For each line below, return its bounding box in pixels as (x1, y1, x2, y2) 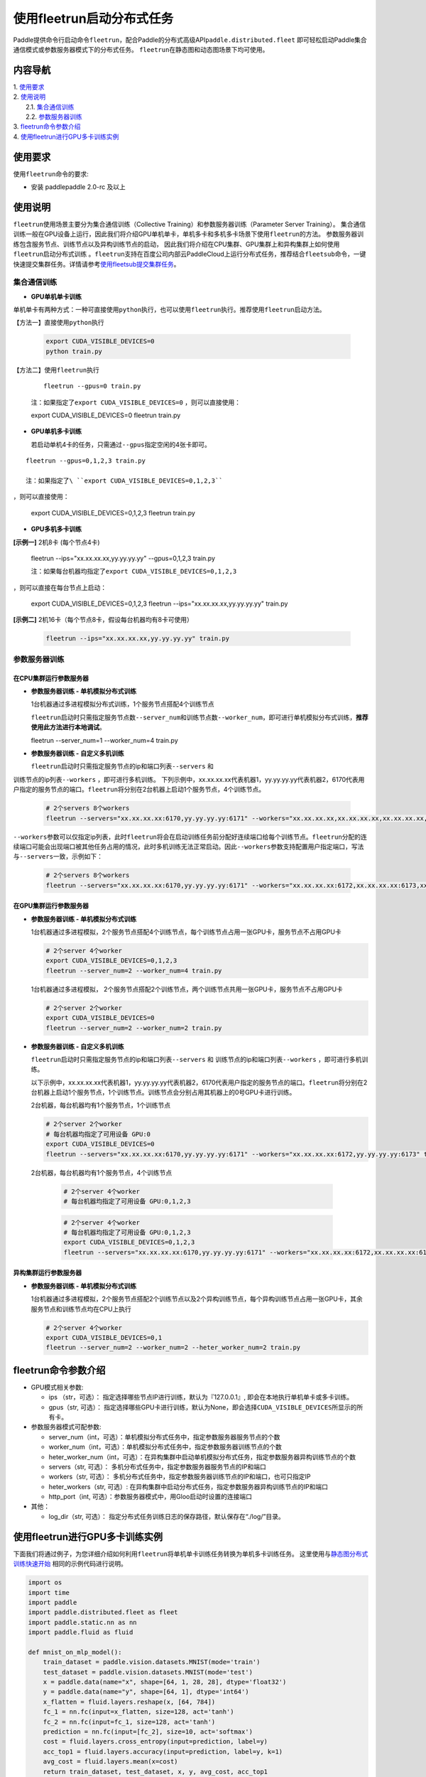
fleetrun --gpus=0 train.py (43, 382, 141, 390)
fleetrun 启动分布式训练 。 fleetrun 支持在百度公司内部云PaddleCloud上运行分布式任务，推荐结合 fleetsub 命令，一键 (13, 249, 366, 259)
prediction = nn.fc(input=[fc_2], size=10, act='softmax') (43, 1728, 253, 1736)
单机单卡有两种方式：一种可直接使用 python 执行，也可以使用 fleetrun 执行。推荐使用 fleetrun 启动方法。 (13, 306, 326, 314)
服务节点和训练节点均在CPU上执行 (31, 1304, 131, 1313)
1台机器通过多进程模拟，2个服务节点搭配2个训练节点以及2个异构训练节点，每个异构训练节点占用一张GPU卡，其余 (31, 1294, 364, 1304)
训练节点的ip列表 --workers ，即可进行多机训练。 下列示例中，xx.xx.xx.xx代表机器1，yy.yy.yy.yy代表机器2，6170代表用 (13, 775, 365, 783)
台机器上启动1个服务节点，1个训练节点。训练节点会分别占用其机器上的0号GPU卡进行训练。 (31, 1088, 296, 1097)
